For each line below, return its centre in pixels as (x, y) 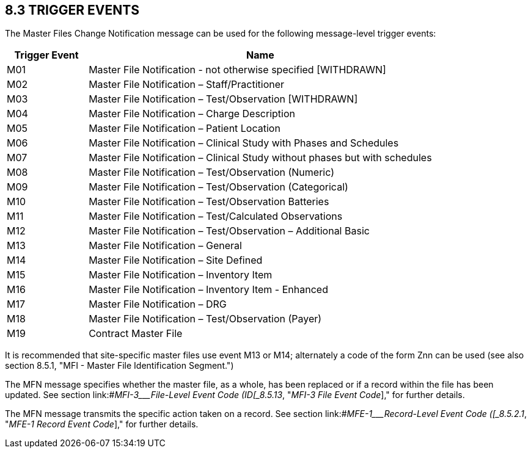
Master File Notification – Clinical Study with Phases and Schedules (244, 143)
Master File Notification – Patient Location (185, 129)
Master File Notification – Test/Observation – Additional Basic (229, 231)
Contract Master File (136, 334)
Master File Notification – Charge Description (192, 114)
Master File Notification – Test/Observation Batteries (209, 202)
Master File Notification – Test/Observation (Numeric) (212, 172)
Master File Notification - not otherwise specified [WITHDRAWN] (237, 70)
